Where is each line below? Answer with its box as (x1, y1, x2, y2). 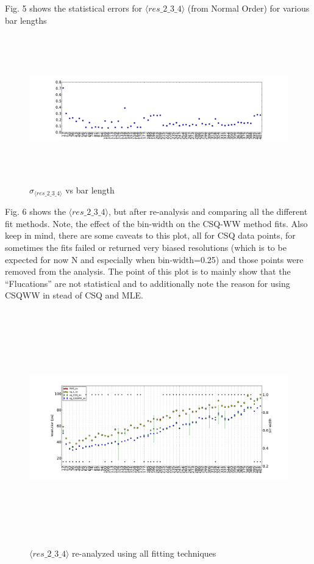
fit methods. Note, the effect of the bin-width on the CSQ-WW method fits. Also (5, 217, 308, 230)
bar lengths (5, 13, 47, 26)
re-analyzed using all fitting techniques (72, 546, 216, 559)
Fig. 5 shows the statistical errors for (5, 2, 143, 14)
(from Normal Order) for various (187, 2, 310, 14)
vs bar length (65, 183, 115, 196)
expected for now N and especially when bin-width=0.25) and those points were (5, 253, 304, 266)
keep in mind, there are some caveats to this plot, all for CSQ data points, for (5, 229, 296, 242)
